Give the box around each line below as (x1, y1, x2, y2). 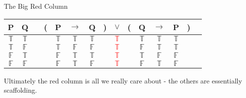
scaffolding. (4, 85, 37, 95)
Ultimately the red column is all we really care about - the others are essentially (4, 75, 242, 85)
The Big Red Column (4, 1, 68, 11)
